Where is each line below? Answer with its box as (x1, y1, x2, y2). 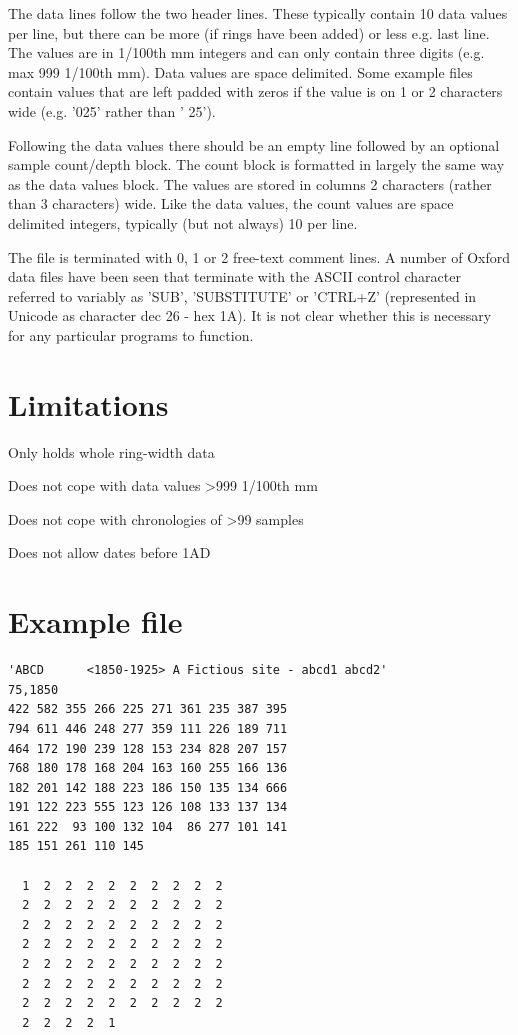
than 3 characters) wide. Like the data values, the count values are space (8, 193, 454, 214)
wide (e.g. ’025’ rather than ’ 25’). (8, 100, 216, 121)
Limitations (8, 383, 169, 424)
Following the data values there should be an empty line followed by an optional (8, 134, 500, 155)
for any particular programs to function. (8, 324, 254, 345)
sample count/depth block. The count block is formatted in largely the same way (8, 154, 505, 175)
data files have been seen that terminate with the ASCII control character (8, 266, 461, 287)
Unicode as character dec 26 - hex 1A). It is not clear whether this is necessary (8, 305, 492, 326)
